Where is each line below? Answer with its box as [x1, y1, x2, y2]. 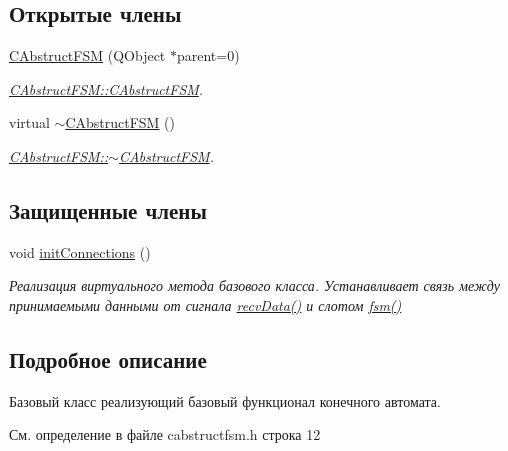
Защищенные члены [9, 194, 207, 225]
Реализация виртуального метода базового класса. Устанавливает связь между [9, 275, 500, 296]
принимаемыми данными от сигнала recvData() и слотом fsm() [9, 294, 402, 315]
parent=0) [176, 45, 240, 66]
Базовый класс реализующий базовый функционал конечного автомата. [9, 390, 441, 411]
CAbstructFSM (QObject [9, 45, 166, 66]
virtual [9, 112, 50, 133]
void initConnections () [9, 241, 151, 262]
